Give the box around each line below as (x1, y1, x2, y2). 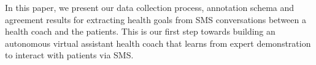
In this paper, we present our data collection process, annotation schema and (5, 1, 295, 13)
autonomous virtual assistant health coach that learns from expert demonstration (5, 36, 311, 49)
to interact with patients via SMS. (5, 49, 134, 61)
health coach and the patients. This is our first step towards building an (5, 25, 276, 38)
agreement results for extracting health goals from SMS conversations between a (5, 13, 306, 26)
